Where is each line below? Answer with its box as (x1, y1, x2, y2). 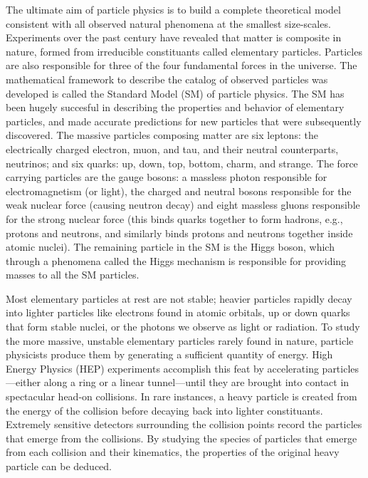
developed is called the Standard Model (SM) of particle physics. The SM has (6, 85, 345, 100)
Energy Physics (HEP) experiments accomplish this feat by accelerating (6, 360, 319, 375)
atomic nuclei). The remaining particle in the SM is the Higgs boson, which (6, 239, 335, 254)
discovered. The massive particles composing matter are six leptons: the (6, 128, 318, 142)
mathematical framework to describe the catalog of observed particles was (6, 71, 328, 86)
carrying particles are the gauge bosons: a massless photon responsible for (6, 170, 327, 185)
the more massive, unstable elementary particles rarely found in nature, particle (6, 333, 354, 348)
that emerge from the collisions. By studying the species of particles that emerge (6, 430, 357, 445)
